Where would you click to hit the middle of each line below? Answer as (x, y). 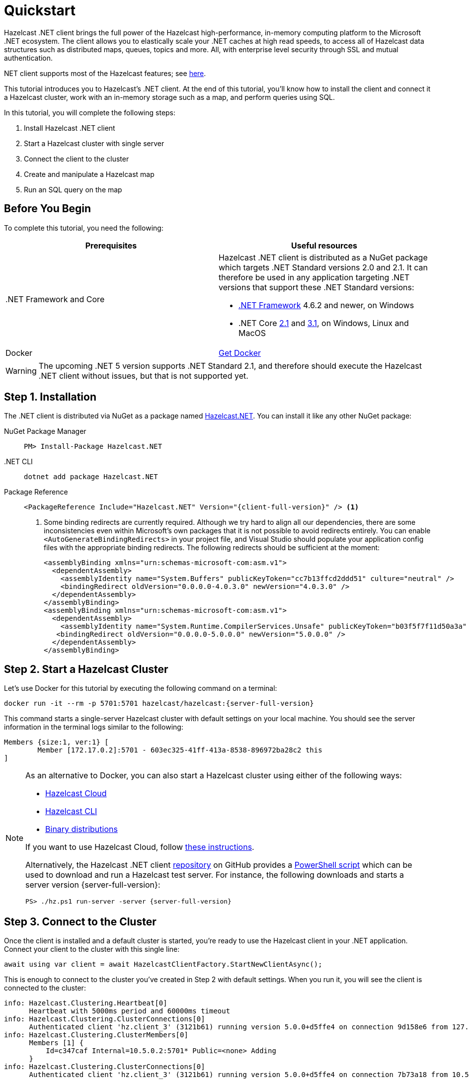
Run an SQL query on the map (73, 189)
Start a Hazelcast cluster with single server (94, 143)
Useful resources (324, 245)
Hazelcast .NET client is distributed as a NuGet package (323, 257)
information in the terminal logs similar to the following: (94, 727)
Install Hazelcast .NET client (70, 128)
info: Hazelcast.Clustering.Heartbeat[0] (86, 1003)
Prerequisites (111, 245)
